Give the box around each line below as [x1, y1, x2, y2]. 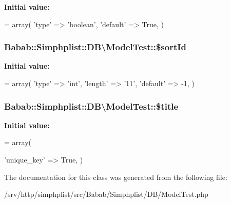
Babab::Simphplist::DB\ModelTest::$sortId [4, 40, 186, 53]
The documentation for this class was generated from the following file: [4, 171, 227, 182]
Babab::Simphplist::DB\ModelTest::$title [4, 99, 179, 112]
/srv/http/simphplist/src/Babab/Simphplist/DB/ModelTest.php [4, 189, 208, 199]
